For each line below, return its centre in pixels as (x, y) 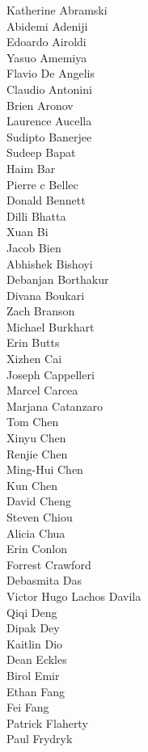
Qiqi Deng (32, 612)
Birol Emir (33, 675)
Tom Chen (33, 422)
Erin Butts (33, 342)
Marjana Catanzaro (55, 406)
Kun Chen (32, 485)
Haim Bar (31, 168)
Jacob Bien (34, 247)
